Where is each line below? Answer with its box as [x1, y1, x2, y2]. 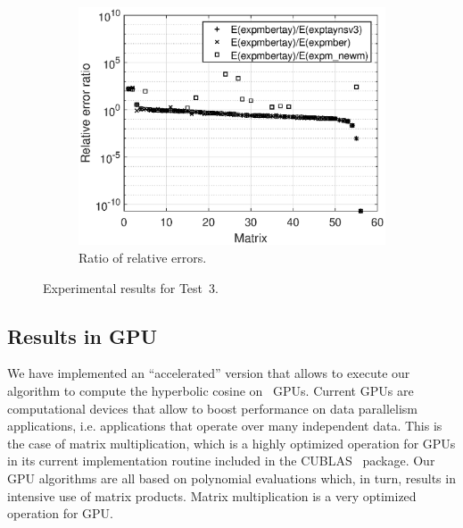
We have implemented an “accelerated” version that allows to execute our [7, 364, 410, 382]
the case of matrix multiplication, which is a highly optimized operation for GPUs [7, 433, 456, 452]
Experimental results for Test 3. [43, 278, 219, 297]
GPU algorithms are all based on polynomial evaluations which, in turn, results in [7, 468, 456, 487]
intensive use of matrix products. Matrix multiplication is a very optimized [7, 486, 417, 505]
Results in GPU [7, 322, 158, 349]
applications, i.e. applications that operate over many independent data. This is [7, 416, 442, 435]
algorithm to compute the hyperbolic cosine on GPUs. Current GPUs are [7, 381, 414, 399]
